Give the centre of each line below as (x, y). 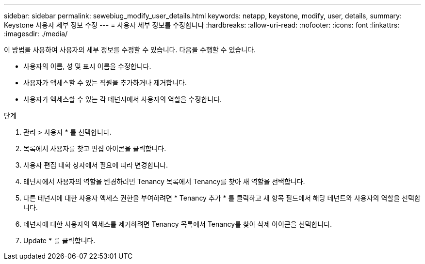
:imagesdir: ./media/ (36, 34)
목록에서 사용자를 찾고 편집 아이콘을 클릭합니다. (95, 148)
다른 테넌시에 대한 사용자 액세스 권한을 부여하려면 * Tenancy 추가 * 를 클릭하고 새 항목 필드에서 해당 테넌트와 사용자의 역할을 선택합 (222, 198)
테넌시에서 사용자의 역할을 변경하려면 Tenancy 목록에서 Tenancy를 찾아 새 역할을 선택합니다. (164, 181)
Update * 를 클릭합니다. (59, 241)
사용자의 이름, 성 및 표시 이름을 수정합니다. (87, 66)
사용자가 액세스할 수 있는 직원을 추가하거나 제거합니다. (105, 83)
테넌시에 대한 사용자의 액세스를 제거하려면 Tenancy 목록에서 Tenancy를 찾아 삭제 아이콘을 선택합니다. (178, 224)
